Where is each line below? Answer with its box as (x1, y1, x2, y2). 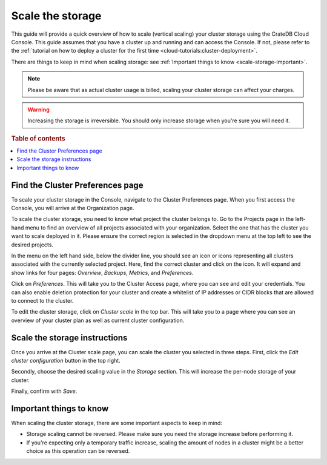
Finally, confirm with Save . (11, 387, 78, 395)
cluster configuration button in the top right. (11, 357, 121, 364)
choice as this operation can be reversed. (26, 447, 130, 455)
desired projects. (11, 241, 54, 248)
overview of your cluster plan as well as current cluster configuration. (11, 317, 185, 324)
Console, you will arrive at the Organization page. (11, 205, 134, 212)
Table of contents (11, 134, 66, 142)
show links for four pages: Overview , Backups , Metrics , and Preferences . (11, 269, 194, 276)
